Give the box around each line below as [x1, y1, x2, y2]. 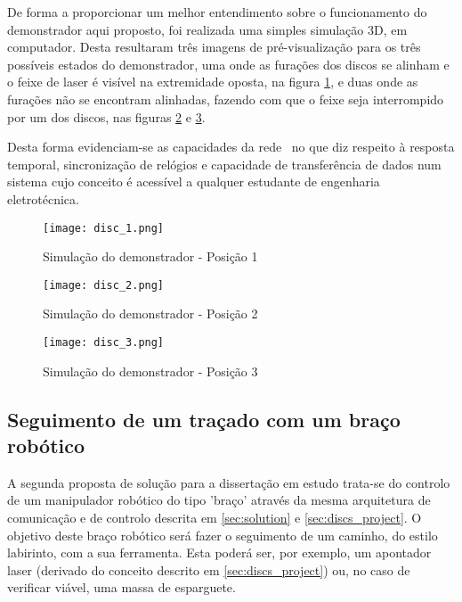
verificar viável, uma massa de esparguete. [7, 578, 236, 597]
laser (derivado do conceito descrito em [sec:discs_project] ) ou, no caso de [7, 560, 410, 579]
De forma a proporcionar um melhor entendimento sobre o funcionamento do [7, 3, 427, 21]
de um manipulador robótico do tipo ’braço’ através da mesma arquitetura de [7, 491, 431, 509]
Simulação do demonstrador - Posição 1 [43, 247, 258, 266]
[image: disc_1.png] [43, 221, 165, 235]
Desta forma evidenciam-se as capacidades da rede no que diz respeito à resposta [7, 137, 455, 156]
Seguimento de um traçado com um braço [7, 405, 401, 433]
